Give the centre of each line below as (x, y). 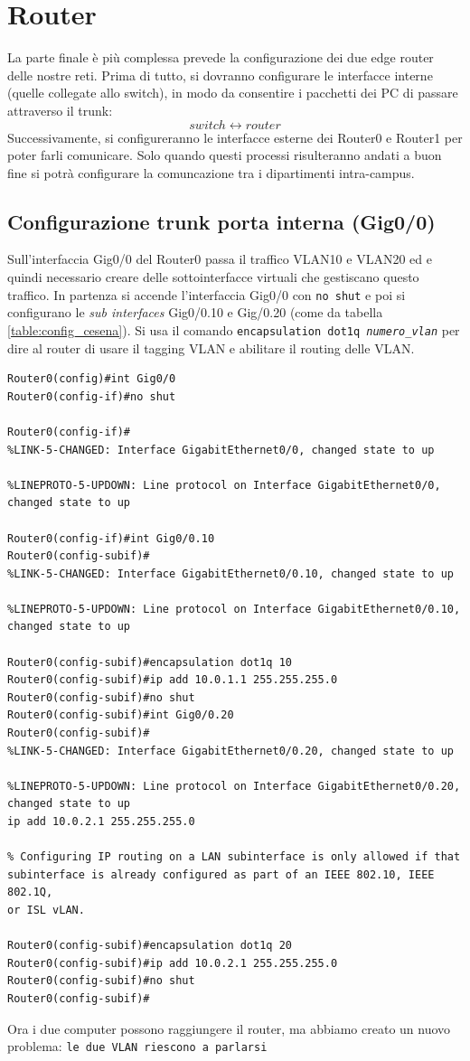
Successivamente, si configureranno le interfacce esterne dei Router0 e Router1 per (235, 137)
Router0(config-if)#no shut (92, 396)
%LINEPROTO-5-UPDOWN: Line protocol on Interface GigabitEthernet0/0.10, (234, 609)
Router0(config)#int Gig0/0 (92, 379)
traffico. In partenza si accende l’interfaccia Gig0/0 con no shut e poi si (207, 294)
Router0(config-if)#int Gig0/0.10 (111, 538)
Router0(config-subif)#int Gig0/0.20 (121, 715)
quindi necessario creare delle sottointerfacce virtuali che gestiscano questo (213, 277)
